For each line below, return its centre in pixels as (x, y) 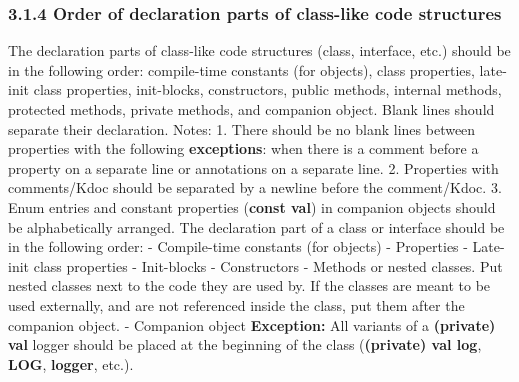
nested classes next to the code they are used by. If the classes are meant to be (249, 285)
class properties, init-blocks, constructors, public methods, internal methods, (267, 89)
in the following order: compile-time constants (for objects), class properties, (241, 69)
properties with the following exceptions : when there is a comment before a (243, 148)
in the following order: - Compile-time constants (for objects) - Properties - (238, 246)
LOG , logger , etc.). (71, 363)
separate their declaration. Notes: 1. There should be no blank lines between (242, 128)
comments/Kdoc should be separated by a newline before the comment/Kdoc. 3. (255, 187)
